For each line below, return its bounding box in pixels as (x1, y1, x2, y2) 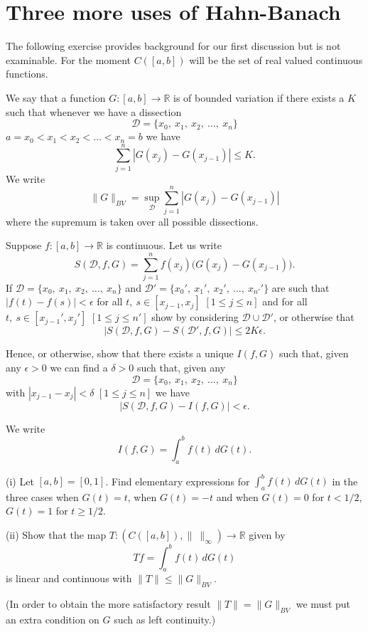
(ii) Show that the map (6, 527, 107, 542)
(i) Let (6, 473, 34, 488)
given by (249, 527, 286, 542)
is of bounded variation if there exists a (173, 90, 345, 105)
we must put (296, 596, 351, 611)
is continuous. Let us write (106, 238, 222, 253)
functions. (6, 66, 48, 81)
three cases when (6, 489, 79, 504)
